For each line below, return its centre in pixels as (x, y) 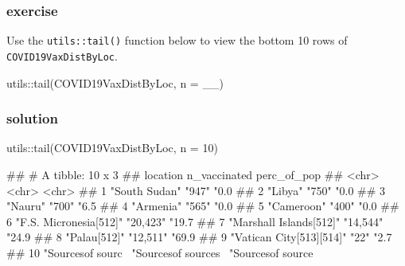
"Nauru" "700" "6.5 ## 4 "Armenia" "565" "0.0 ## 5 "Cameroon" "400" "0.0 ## (203, 206)
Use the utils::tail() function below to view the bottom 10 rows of (177, 40)
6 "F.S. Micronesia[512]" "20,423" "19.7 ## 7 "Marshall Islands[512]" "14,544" (195, 221)
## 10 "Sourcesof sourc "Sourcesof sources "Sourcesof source (160, 252)
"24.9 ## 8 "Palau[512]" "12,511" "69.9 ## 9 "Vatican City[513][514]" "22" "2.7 (199, 237)
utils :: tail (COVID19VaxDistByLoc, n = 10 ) (112, 148)
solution (32, 118)
